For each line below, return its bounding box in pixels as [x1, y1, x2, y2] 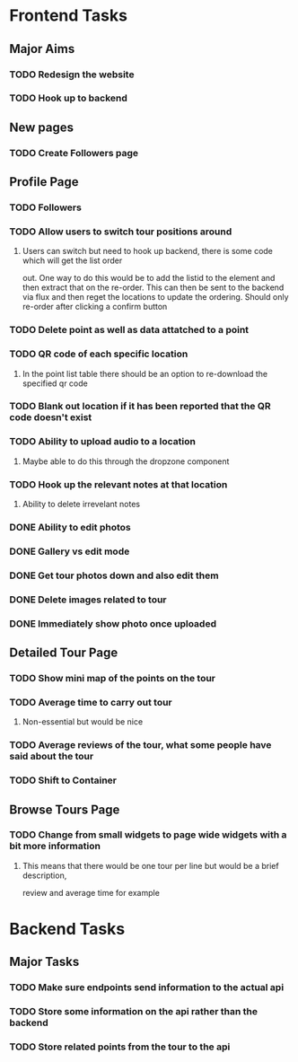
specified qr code [22, 378, 88, 389]
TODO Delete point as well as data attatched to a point [9, 324, 250, 337]
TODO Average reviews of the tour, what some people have [9, 739, 272, 751]
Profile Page [9, 174, 79, 189]
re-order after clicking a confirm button [22, 302, 168, 312]
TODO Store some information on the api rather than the [9, 1005, 259, 1018]
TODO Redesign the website [9, 68, 135, 81]
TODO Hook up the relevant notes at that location [9, 478, 228, 490]
